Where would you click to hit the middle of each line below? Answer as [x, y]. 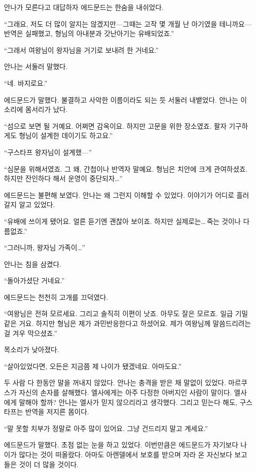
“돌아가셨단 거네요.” [34, 280]
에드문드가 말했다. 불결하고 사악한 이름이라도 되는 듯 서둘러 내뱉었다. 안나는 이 [126, 99]
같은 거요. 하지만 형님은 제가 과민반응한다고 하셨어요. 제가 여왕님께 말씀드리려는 [128, 323]
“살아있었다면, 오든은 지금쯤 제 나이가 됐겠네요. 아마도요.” [93, 366]
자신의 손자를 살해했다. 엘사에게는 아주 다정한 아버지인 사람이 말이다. [125, 392]
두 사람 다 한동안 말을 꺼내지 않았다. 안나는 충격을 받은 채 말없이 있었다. [115, 382]
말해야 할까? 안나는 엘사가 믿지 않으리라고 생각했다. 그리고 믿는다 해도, [128, 402]
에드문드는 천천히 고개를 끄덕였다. [56, 297]
